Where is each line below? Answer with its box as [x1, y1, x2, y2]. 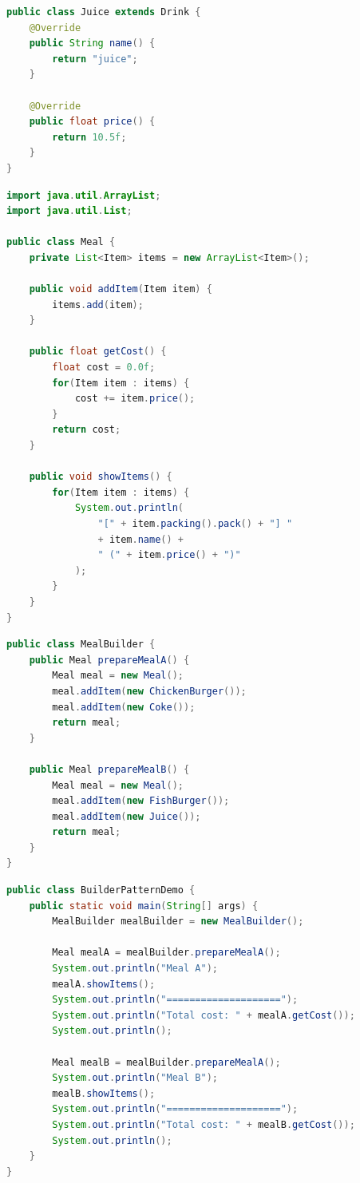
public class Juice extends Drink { [6, 6, 201, 18]
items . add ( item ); [52, 299, 144, 311]
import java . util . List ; [6, 205, 133, 217]
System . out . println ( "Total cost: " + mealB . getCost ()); [52, 1118, 355, 1130]
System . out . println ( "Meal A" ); [52, 963, 218, 975]
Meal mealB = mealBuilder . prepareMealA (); [52, 1056, 281, 1068]
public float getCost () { [29, 346, 167, 358]
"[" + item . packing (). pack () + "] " [97, 518, 293, 529]
